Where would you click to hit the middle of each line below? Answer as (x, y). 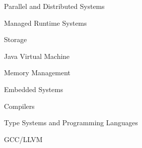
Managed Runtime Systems (45, 23)
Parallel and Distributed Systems (54, 6)
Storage (15, 39)
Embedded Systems (34, 89)
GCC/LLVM (23, 139)
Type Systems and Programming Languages (71, 123)
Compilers (19, 106)
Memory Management (37, 73)
